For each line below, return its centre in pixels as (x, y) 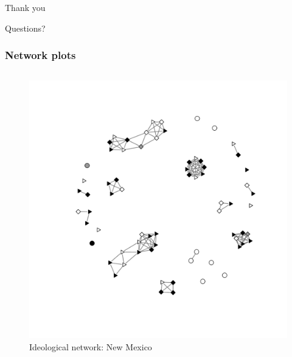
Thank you (25, 7)
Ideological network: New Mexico (91, 347)
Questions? (25, 28)
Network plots (40, 55)
